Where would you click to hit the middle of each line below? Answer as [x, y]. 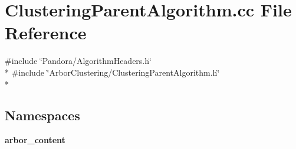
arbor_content [35, 140]
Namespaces [42, 115]
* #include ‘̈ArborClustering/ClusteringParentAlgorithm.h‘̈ [112, 72]
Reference [46, 33]
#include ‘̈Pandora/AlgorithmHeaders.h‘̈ [78, 61]
